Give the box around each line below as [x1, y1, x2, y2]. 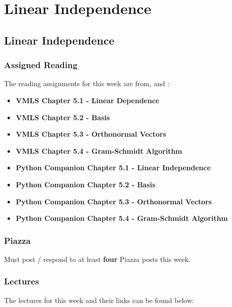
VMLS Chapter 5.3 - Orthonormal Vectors [15, 129, 166, 139]
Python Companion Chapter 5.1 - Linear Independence [15, 162, 211, 173]
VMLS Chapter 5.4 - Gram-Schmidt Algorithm [15, 145, 182, 156]
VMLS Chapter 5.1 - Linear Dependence [15, 95, 159, 105]
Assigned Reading [4, 59, 77, 71]
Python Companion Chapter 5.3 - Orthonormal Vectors [15, 196, 212, 206]
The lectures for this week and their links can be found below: [4, 294, 194, 305]
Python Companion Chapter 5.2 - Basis [15, 179, 155, 189]
